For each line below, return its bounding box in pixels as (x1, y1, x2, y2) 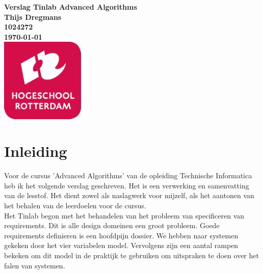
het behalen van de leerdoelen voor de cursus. (4, 200, 146, 211)
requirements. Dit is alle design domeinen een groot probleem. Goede (4, 220, 220, 231)
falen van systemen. (4, 260, 65, 270)
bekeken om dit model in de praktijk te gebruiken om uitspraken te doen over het (4, 250, 259, 261)
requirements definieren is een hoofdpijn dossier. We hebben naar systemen (4, 230, 239, 240)
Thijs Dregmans (4, 11, 62, 22)
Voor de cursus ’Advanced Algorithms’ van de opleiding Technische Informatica (4, 170, 252, 181)
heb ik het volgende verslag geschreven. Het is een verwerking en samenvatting (4, 180, 249, 190)
